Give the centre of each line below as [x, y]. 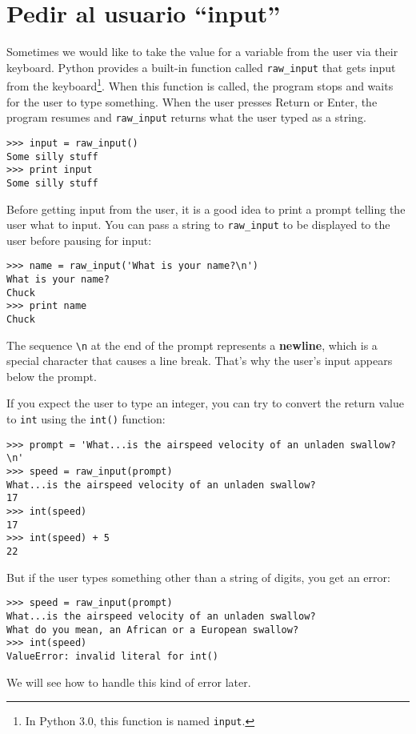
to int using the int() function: [86, 419]
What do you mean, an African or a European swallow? [153, 630]
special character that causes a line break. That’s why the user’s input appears [200, 361]
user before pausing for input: [79, 240]
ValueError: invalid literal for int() [112, 656]
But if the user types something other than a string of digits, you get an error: [198, 577]
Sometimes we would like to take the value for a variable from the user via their [202, 52]
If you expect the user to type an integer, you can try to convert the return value [205, 403]
